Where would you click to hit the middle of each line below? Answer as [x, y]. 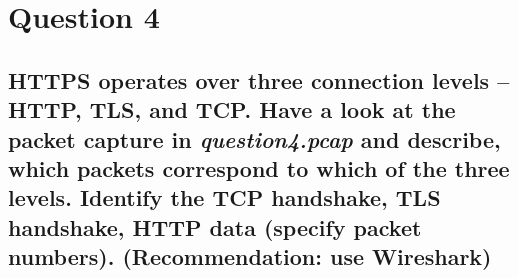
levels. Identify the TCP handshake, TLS [224, 197]
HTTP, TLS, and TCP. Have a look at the [232, 109]
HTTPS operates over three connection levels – [259, 79]
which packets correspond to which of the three [259, 167]
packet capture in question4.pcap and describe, [254, 138]
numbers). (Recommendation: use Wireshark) [250, 256]
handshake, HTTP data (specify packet [215, 226]
